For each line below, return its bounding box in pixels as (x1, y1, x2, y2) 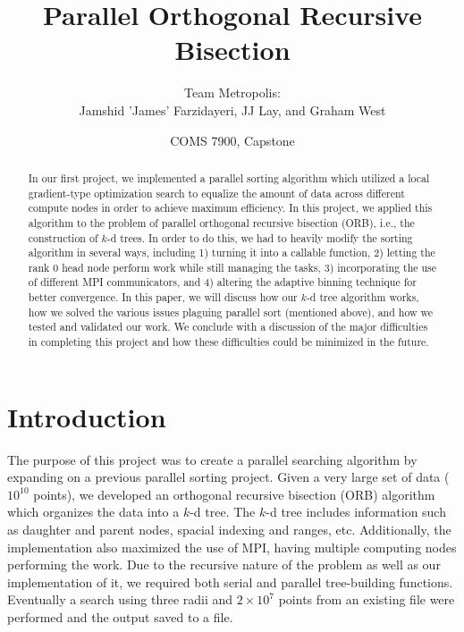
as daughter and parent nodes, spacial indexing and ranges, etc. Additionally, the (7, 520, 451, 539)
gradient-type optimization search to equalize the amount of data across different (28, 185, 405, 200)
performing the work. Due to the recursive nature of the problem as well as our (7, 555, 441, 574)
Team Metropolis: (184, 83, 281, 102)
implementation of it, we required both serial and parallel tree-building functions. (7, 572, 453, 591)
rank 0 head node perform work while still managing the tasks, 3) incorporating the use (28, 259, 437, 274)
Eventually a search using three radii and (7, 590, 233, 609)
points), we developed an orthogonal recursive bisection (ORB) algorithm (33, 485, 435, 503)
